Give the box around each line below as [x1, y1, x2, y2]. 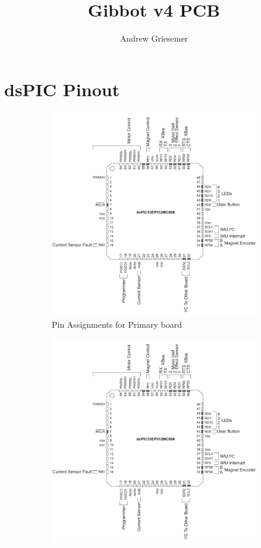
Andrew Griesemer [120, 32, 188, 45]
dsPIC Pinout [4, 77, 120, 101]
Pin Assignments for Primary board [52, 318, 182, 331]
